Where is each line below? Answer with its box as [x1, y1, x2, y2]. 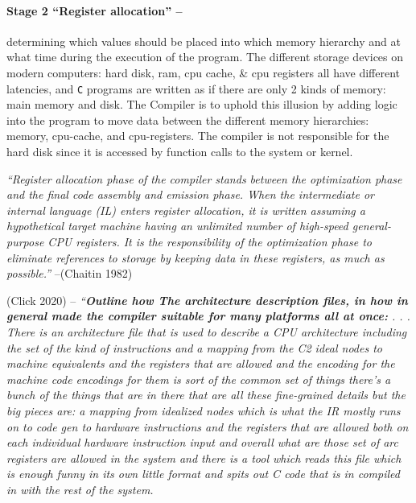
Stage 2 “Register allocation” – [6, 2, 183, 19]
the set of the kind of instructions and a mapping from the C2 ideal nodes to [6, 339, 382, 356]
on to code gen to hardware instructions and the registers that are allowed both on [6, 418, 409, 435]
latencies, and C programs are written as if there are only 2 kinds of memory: [6, 80, 386, 97]
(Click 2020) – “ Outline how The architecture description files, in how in [6, 291, 408, 308]
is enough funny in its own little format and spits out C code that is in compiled [6, 465, 400, 482]
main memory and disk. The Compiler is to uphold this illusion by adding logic [6, 96, 397, 113]
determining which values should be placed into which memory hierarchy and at [6, 32, 401, 49]
